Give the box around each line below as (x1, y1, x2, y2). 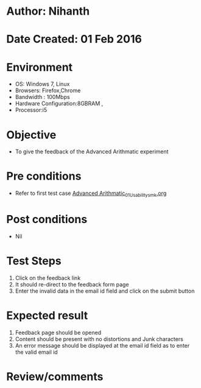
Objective (6, 128, 57, 142)
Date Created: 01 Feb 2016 (6, 32, 142, 46)
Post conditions (6, 213, 88, 227)
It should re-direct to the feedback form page (15, 280, 129, 288)
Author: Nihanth (6, 4, 90, 18)
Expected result (6, 309, 88, 323)
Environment (6, 60, 73, 74)
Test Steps (6, 254, 62, 268)
